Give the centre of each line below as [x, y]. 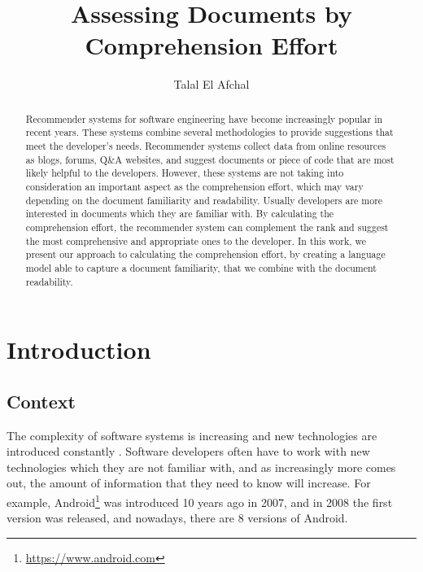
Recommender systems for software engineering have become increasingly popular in [204, 118]
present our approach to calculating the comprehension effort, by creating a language [205, 254]
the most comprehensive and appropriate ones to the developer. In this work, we [196, 240]
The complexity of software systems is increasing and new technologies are [192, 435]
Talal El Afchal [211, 84]
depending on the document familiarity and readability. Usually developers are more [204, 200]
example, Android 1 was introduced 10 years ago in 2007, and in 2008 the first [200, 501]
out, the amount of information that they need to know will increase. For [189, 483]
